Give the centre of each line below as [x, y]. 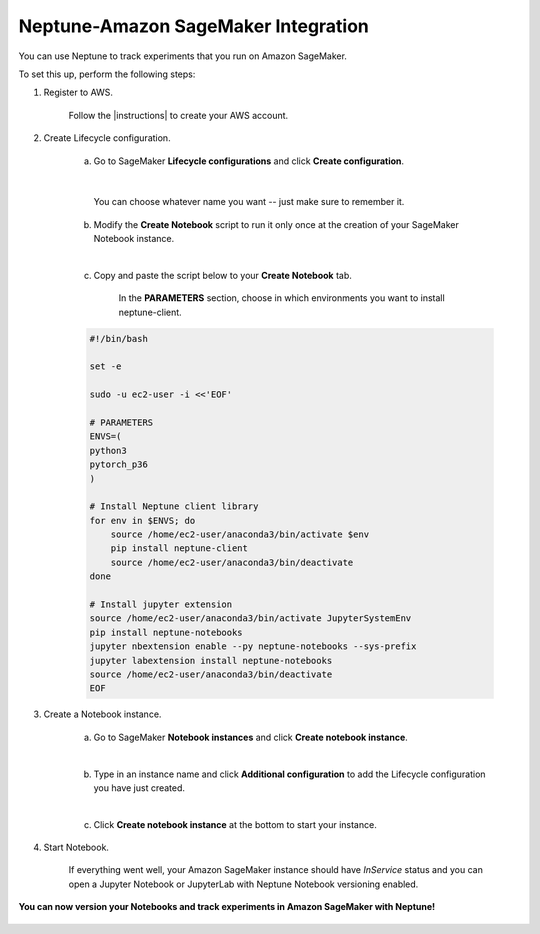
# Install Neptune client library [174, 506]
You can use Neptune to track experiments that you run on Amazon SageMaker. [182, 56]
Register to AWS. [78, 92]
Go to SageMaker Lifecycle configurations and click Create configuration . [249, 161]
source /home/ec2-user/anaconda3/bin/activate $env [240, 534]
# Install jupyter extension [161, 604]
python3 [108, 450]
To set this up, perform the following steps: [107, 74]
